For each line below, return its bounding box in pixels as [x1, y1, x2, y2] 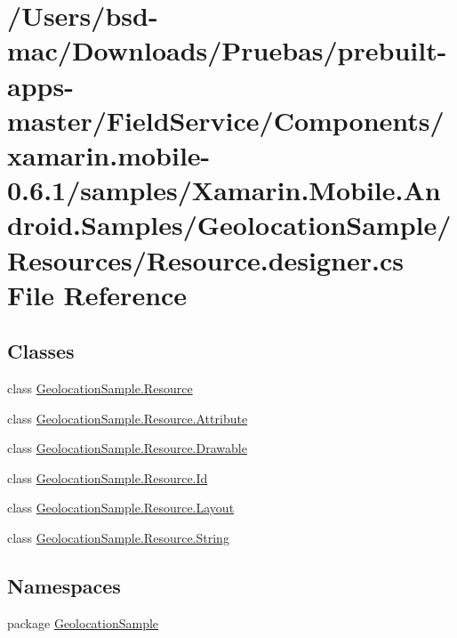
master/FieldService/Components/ [7, 101, 445, 138]
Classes [7, 337, 75, 365]
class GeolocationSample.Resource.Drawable [7, 439, 247, 457]
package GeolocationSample [7, 613, 159, 632]
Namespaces [7, 572, 121, 600]
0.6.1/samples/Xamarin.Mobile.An [7, 172, 441, 208]
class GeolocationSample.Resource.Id [7, 468, 208, 487]
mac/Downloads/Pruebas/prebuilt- [7, 32, 447, 69]
